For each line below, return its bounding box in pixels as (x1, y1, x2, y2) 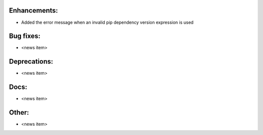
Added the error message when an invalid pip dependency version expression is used (21, 19, 194, 25)
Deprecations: (9, 57, 54, 66)
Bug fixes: (9, 32, 41, 40)
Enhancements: (9, 6, 58, 15)
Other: (9, 108, 29, 117)
